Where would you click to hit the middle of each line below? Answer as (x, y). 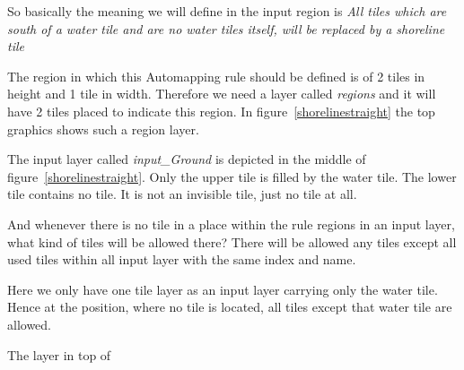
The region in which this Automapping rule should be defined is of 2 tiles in (216, 76)
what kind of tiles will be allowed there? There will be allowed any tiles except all (232, 241)
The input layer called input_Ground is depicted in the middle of (187, 159)
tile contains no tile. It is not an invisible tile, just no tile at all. (182, 194)
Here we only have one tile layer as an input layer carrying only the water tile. (223, 289)
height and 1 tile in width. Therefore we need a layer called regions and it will (222, 94)
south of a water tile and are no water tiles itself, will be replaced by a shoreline (226, 28)
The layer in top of (59, 354)
